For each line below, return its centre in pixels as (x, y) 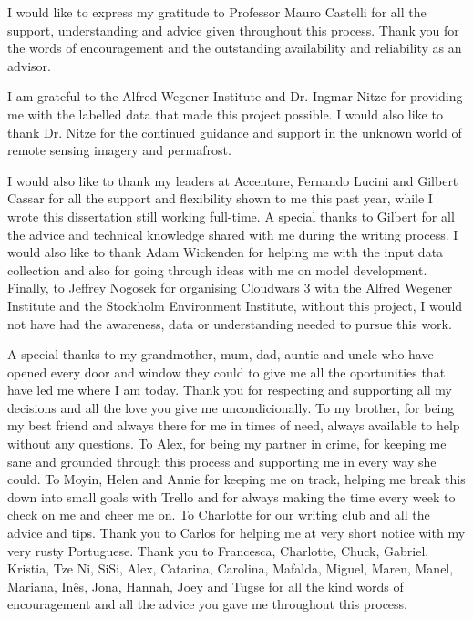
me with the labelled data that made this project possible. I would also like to (225, 113)
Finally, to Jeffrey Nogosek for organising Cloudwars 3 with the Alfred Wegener (230, 288)
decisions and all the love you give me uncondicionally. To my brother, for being (231, 407)
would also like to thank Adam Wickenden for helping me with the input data (226, 252)
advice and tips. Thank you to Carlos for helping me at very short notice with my (236, 533)
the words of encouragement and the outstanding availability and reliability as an (235, 48)
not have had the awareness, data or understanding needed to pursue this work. (230, 323)
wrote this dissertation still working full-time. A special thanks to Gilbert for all (231, 216)
